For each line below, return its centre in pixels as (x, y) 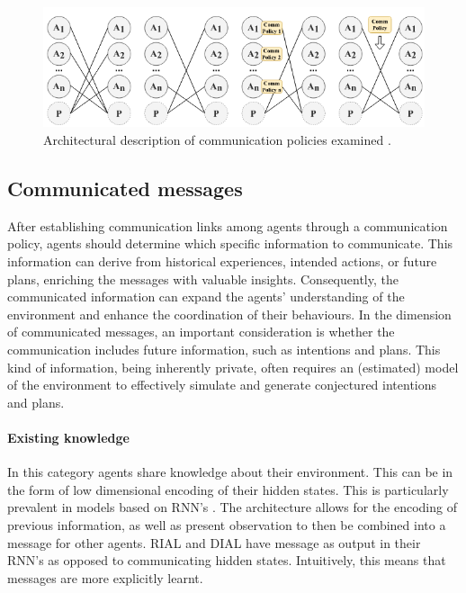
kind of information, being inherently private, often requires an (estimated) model (233, 367)
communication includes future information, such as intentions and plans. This (224, 349)
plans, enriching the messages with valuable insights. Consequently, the (203, 279)
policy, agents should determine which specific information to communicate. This (230, 243)
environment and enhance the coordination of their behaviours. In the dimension (229, 314)
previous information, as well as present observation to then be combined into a (227, 524)
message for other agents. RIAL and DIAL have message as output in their (214, 542)
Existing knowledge (68, 437)
